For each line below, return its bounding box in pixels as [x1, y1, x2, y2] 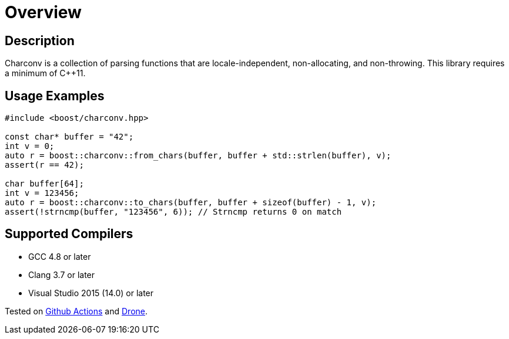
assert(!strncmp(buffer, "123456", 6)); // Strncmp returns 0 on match [5, 207, 342, 217]
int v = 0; [5, 141, 55, 151]
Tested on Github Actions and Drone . [5, 306, 148, 316]
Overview [5, 2, 82, 22]
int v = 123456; [5, 188, 79, 198]
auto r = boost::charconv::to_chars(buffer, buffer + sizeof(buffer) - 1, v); [5, 198, 377, 208]
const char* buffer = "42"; [5, 132, 134, 142]
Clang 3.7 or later [28, 269, 95, 280]
